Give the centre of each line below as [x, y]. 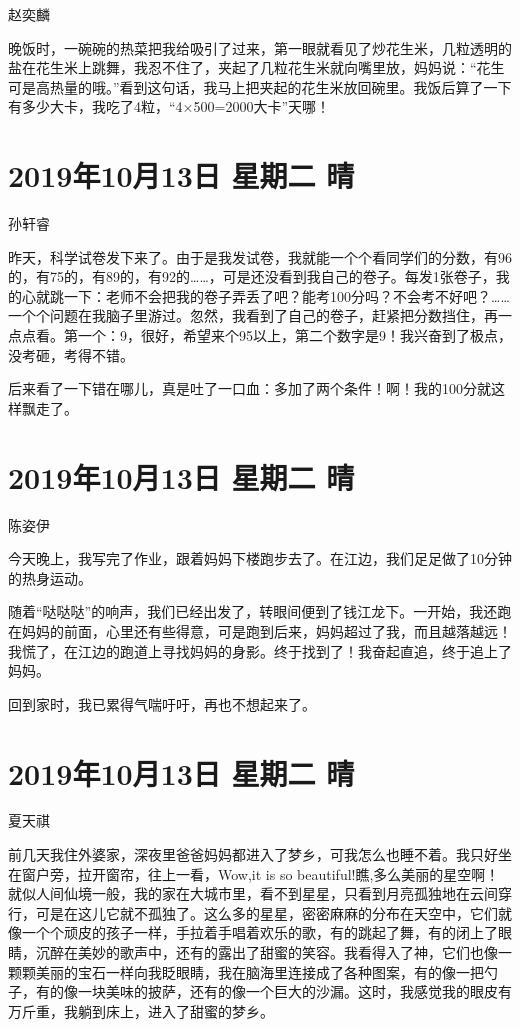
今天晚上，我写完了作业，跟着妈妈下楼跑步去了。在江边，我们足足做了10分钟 [260, 558]
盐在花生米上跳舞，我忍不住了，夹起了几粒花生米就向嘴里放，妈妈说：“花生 [256, 67]
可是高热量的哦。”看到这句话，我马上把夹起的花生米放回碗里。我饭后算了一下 [260, 86]
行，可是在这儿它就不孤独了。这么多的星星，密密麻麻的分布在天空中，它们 [253, 912]
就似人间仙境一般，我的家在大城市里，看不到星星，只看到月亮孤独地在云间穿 [260, 893]
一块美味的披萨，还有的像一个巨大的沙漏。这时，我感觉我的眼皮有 [294, 991]
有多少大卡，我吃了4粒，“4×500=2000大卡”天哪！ [169, 106]
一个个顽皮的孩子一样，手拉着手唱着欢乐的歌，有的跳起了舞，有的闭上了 [259, 932]
